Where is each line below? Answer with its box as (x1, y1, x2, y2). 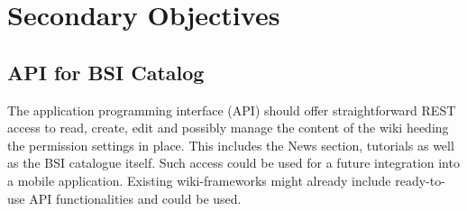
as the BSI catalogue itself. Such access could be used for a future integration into (7, 153, 460, 172)
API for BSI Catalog (7, 58, 205, 86)
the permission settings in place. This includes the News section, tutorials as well (7, 135, 454, 154)
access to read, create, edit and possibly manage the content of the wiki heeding (7, 118, 449, 137)
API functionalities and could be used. (29, 188, 242, 207)
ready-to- (395, 170, 445, 189)
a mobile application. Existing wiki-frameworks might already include (7, 170, 391, 189)
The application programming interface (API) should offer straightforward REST (7, 100, 456, 119)
